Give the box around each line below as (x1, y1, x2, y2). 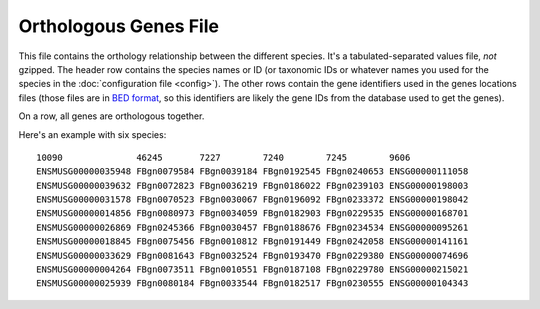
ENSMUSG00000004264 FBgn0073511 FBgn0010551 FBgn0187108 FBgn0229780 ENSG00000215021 (36, 264, 469, 275)
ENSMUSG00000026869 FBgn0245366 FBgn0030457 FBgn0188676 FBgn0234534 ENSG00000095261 (36, 221, 469, 233)
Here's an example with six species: (18, 128, 167, 140)
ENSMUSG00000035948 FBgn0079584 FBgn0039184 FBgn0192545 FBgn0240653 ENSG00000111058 (36, 166, 469, 177)
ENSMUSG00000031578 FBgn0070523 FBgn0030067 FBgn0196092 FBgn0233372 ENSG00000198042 (36, 194, 469, 205)
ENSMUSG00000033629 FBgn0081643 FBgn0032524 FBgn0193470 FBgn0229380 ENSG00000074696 (36, 250, 469, 261)
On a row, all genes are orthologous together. (18, 110, 205, 122)
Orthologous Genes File (18, 15, 220, 37)
